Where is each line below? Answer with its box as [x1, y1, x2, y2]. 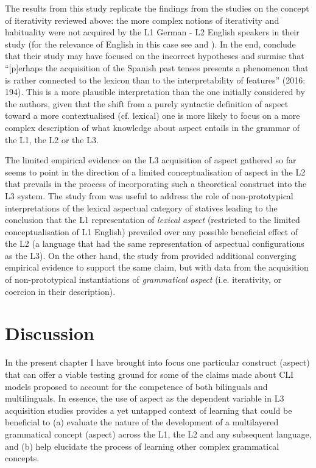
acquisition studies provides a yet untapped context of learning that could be [5, 403, 292, 416]
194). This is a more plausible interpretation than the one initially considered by [5, 85, 305, 98]
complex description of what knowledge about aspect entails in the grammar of [5, 121, 300, 133]
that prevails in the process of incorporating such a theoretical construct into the [5, 177, 307, 190]
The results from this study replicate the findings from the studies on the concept [5, 2, 309, 14]
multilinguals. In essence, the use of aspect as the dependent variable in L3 [5, 392, 284, 405]
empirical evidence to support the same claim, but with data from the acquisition [5, 261, 309, 274]
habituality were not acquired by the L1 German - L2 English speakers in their [5, 26, 300, 38]
